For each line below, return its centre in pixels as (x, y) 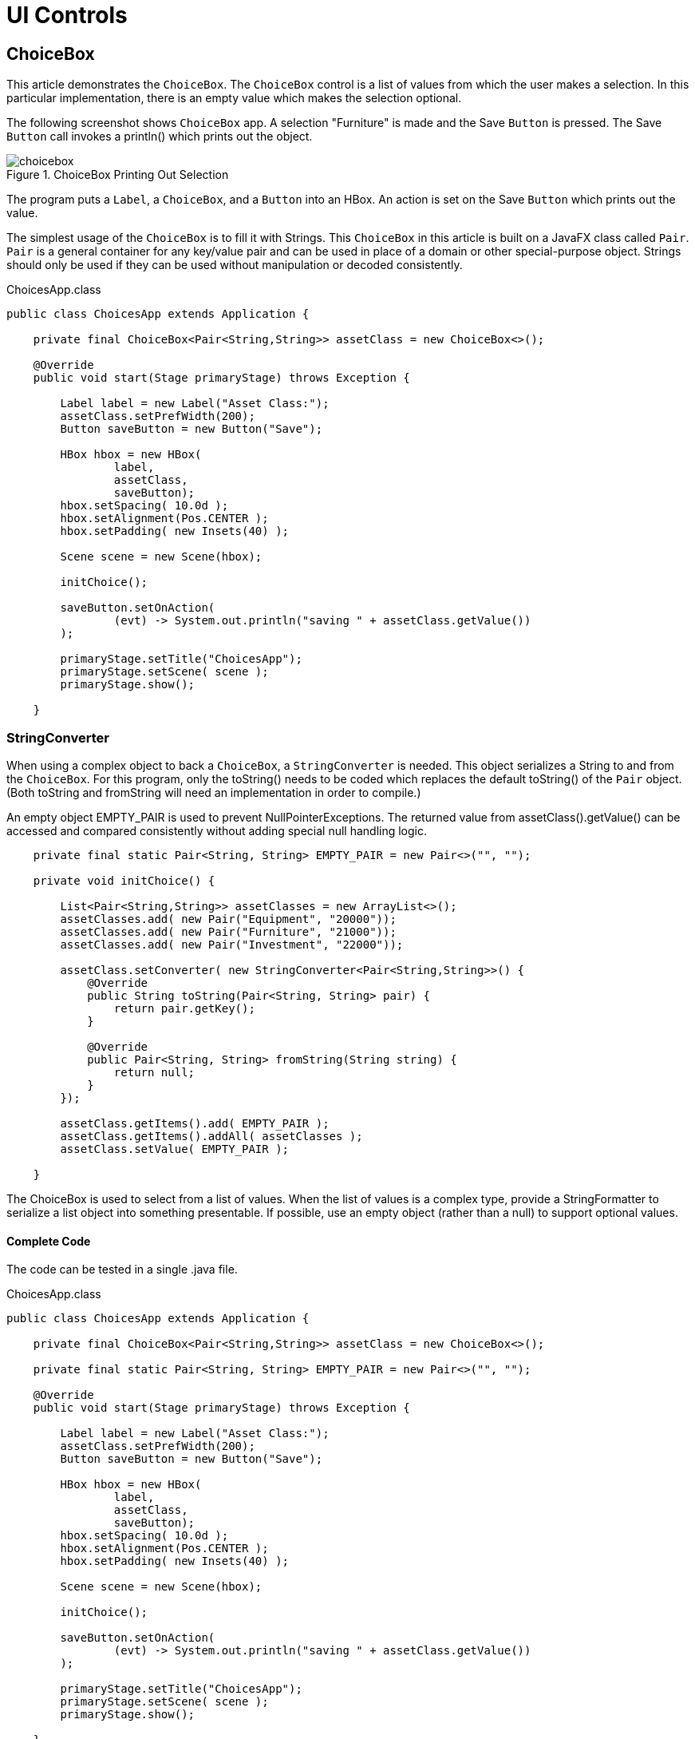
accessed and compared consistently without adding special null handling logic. (217, 830)
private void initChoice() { (124, 880)
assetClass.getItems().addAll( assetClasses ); (211, 1136)
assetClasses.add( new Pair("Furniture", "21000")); (228, 931)
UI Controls (67, 15)
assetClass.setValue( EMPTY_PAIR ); (175, 1149)
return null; (154, 1072)
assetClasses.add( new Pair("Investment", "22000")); (232, 944)
